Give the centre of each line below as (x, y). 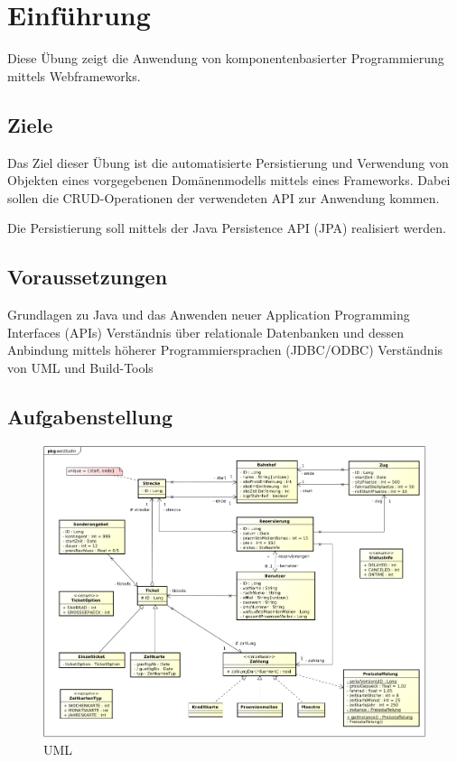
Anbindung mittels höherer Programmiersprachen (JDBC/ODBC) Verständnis (225, 350)
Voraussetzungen (88, 277)
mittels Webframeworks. (74, 75)
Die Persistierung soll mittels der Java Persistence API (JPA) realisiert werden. (227, 228)
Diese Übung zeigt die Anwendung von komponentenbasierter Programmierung (226, 58)
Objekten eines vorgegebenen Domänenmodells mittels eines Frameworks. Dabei (229, 180)
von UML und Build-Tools (80, 367)
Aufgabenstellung (90, 416)
